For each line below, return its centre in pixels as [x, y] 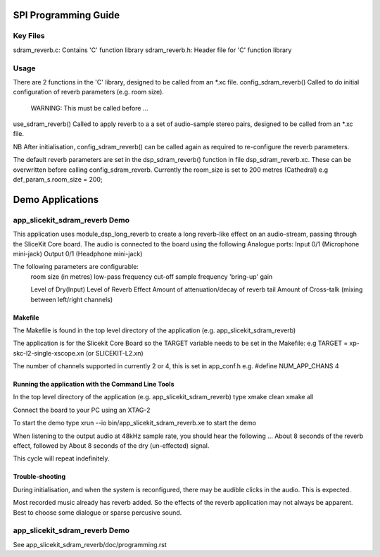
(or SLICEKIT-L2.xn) [114, 353]
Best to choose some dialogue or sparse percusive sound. [97, 512]
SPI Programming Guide [66, 15]
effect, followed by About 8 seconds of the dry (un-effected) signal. [111, 446]
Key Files [29, 36]
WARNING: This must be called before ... [89, 108]
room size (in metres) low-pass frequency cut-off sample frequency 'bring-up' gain [152, 276]
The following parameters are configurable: [76, 267]
